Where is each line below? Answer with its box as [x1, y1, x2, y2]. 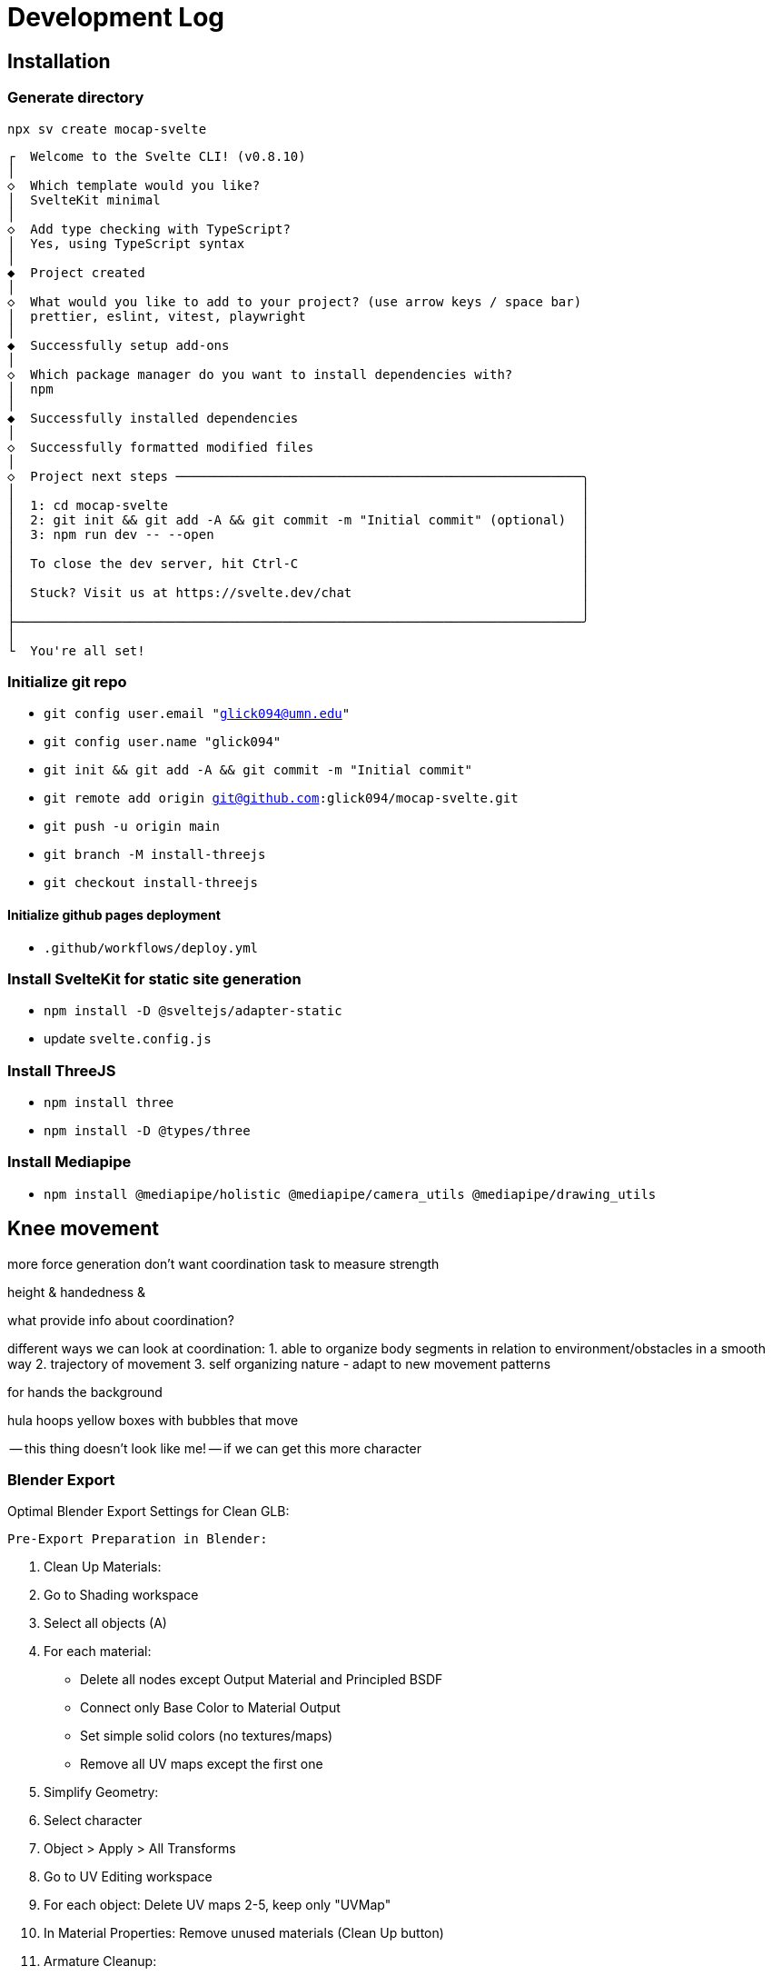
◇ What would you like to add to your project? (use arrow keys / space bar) [7, 294, 582, 309]
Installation [7, 49, 111, 73]
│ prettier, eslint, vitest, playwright [7, 308, 306, 324]
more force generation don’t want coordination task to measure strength [7, 1255, 440, 1272]
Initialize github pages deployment [7, 906, 221, 923]
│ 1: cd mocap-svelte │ [7, 497, 589, 513]
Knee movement [7, 1217, 159, 1241]
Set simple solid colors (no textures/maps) [80, 1728, 333, 1744]
